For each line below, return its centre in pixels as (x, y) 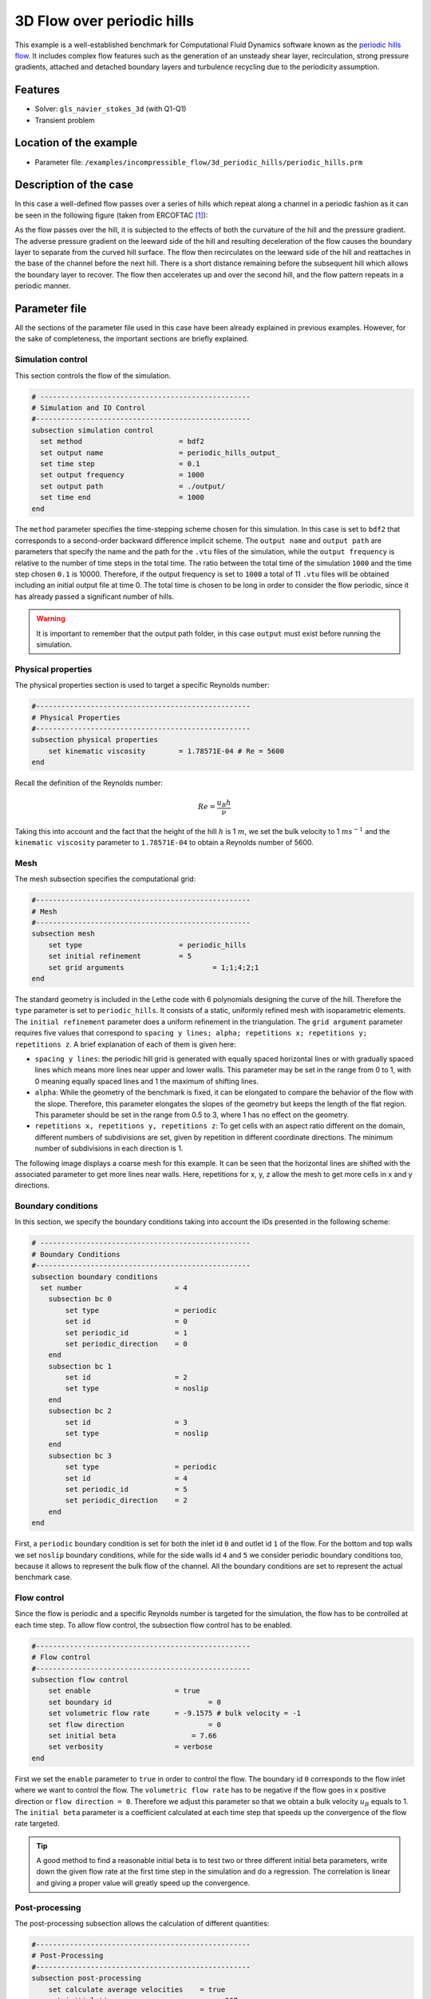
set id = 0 (126, 1322)
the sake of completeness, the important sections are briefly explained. (132, 339)
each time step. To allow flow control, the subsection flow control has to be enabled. (154, 1625)
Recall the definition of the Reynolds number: (89, 783)
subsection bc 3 (80, 1456)
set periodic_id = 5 (126, 1489)
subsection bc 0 (80, 1299)
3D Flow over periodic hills (105, 21)
